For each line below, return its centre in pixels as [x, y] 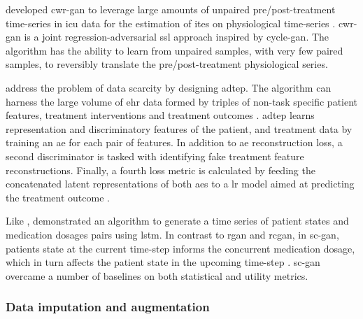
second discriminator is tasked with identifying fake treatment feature [155, 156]
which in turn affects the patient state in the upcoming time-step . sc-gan [163, 262]
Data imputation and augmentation [108, 307]
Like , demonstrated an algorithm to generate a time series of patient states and [177, 221]
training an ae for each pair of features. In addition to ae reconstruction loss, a [174, 142]
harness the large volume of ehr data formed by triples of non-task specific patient [182, 101]
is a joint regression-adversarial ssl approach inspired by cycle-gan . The [177, 37]
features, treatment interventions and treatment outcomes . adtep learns [160, 115]
